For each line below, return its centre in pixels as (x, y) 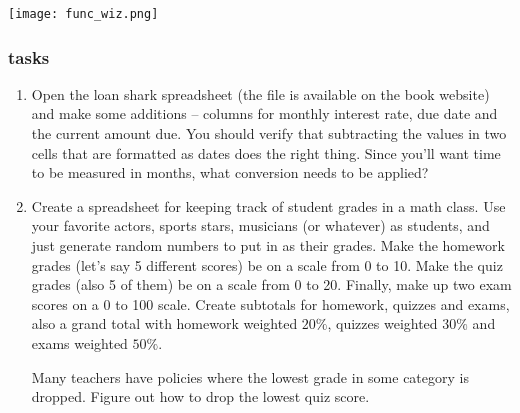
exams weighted (79, 343)
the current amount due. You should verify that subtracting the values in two (269, 133)
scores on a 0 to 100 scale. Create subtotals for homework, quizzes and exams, (270, 303)
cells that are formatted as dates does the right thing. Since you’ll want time (266, 152)
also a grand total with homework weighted (164, 323)
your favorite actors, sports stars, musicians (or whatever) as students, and (260, 225)
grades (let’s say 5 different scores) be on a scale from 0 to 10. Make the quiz (267, 264)
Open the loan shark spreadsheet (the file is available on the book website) (260, 93)
